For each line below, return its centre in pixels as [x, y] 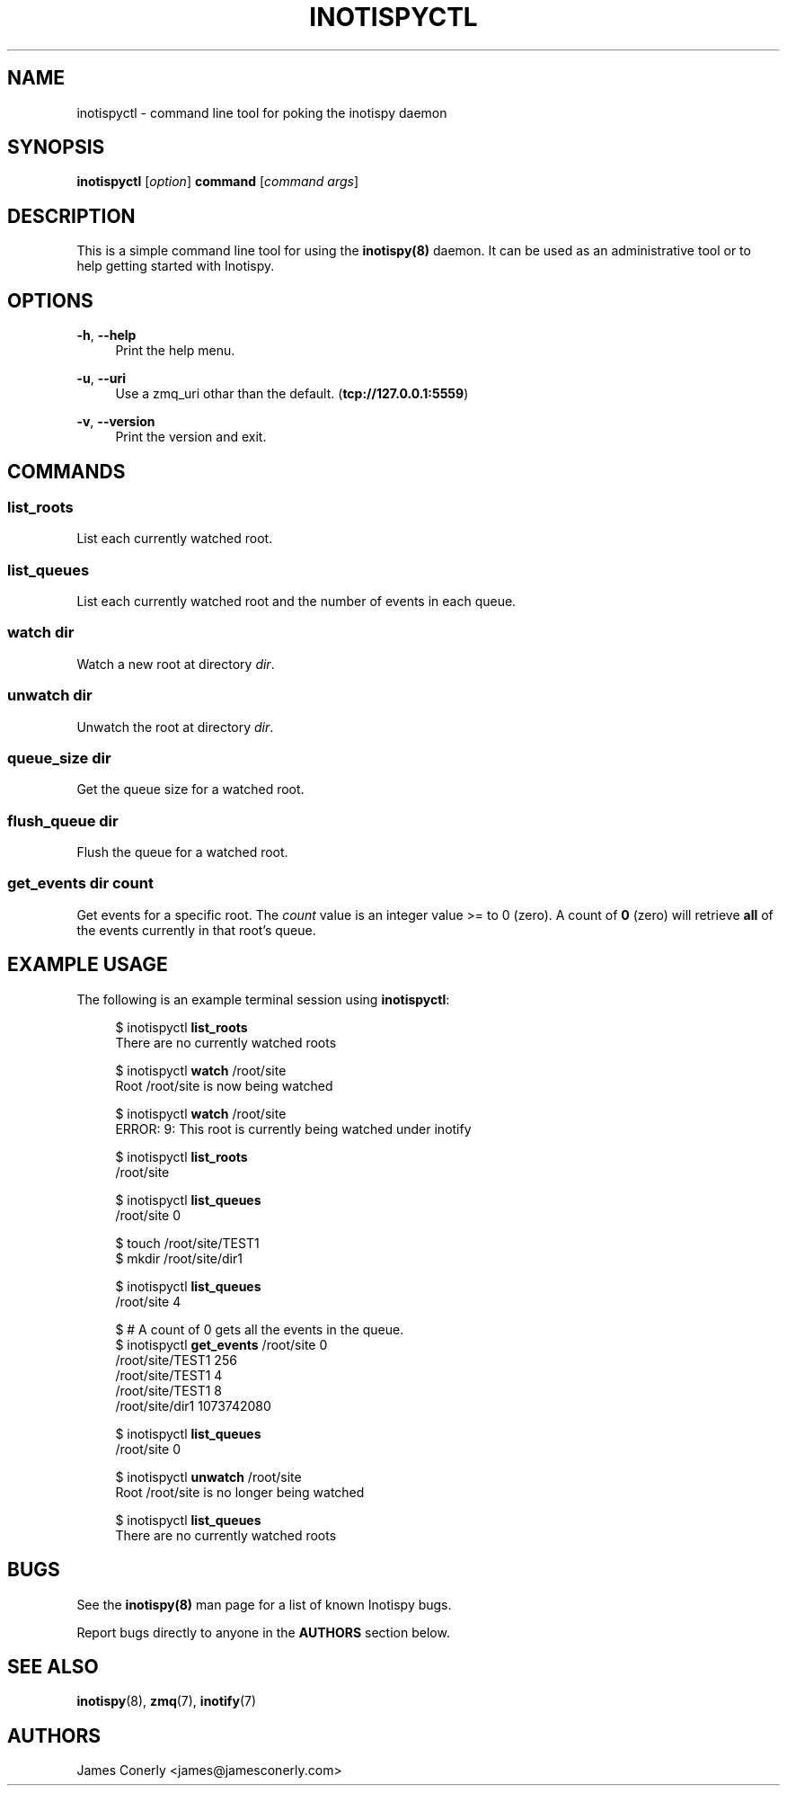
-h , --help [106, 335]
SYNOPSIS [56, 147]
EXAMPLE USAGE [88, 965]
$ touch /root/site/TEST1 [187, 1243]
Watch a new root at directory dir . [176, 664]
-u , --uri [102, 379]
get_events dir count [80, 883]
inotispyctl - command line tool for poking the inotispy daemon [262, 112]
